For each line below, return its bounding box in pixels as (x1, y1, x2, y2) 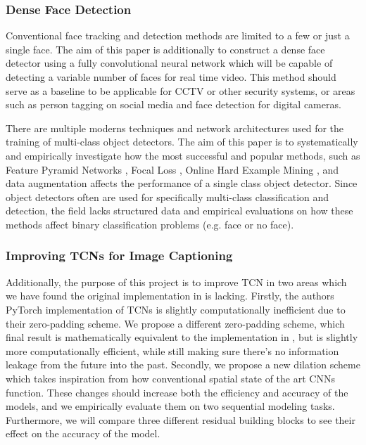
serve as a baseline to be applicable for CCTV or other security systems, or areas (6, 83, 355, 98)
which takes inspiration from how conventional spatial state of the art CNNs (6, 370, 335, 385)
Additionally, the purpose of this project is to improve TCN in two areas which (6, 274, 347, 289)
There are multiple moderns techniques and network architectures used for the (6, 120, 344, 135)
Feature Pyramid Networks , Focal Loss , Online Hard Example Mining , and (6, 162, 339, 176)
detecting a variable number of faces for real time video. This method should (6, 70, 336, 84)
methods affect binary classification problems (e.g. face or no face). (6, 217, 294, 231)
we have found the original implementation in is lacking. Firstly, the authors (6, 288, 334, 303)
